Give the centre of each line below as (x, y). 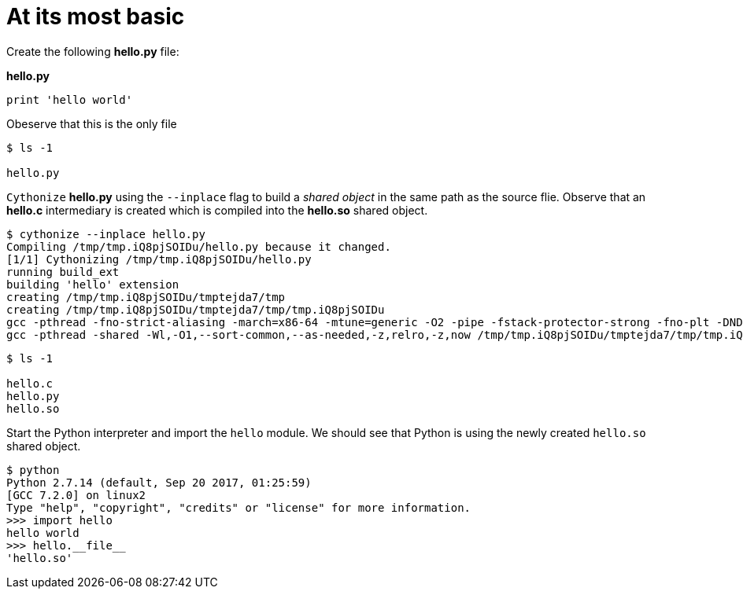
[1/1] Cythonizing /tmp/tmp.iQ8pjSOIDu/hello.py (159, 259)
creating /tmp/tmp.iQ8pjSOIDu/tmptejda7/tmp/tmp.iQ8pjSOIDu (196, 309)
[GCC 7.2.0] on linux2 (76, 495)
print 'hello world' (70, 99)
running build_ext (63, 272)
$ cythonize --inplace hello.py (106, 234)
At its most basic (96, 17)
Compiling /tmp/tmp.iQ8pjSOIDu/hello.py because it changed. (199, 246)
